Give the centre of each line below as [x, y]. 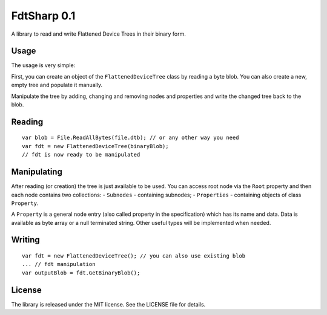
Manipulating [37, 172]
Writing [26, 240]
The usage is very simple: [43, 65]
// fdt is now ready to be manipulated [81, 155]
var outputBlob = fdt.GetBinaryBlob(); [81, 273]
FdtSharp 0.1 [43, 16]
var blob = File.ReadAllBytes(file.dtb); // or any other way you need [130, 138]
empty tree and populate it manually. [57, 85]
